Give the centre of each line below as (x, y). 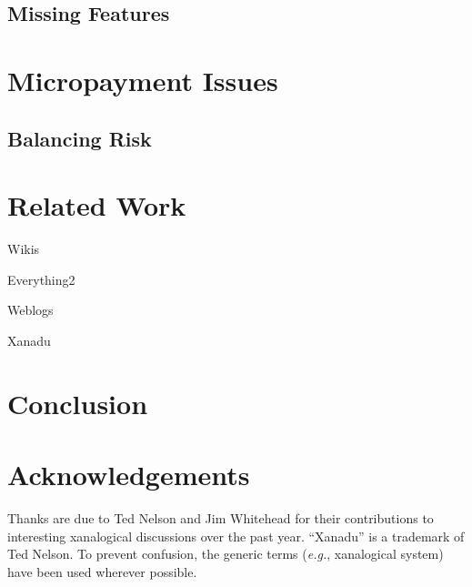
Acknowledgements (129, 474)
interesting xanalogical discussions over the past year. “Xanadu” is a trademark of (236, 536)
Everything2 (41, 279)
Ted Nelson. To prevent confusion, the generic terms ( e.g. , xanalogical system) (226, 554)
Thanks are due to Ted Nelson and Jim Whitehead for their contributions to (221, 517)
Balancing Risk (80, 138)
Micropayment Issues (143, 80)
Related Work (97, 205)
